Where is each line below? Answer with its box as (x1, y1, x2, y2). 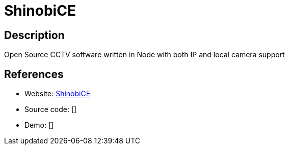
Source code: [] (24, 105, 77, 114)
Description (4, 28, 65, 42)
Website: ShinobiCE (24, 89, 91, 98)
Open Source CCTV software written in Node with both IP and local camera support (4, 50, 285, 59)
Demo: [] (24, 121, 54, 130)
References (4, 67, 64, 81)
